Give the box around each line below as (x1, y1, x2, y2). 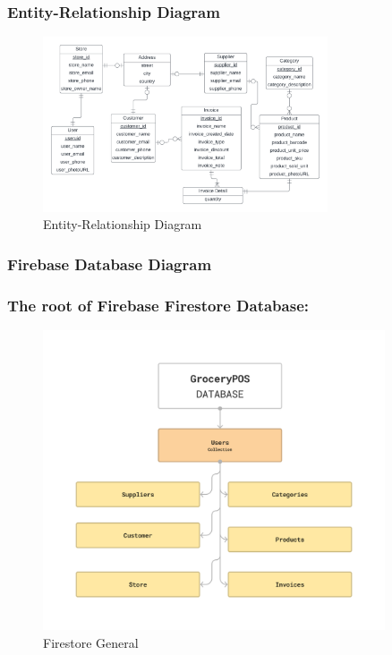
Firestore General (43, 634, 139, 652)
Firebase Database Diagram (7, 252, 212, 275)
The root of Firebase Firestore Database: (7, 293, 309, 316)
